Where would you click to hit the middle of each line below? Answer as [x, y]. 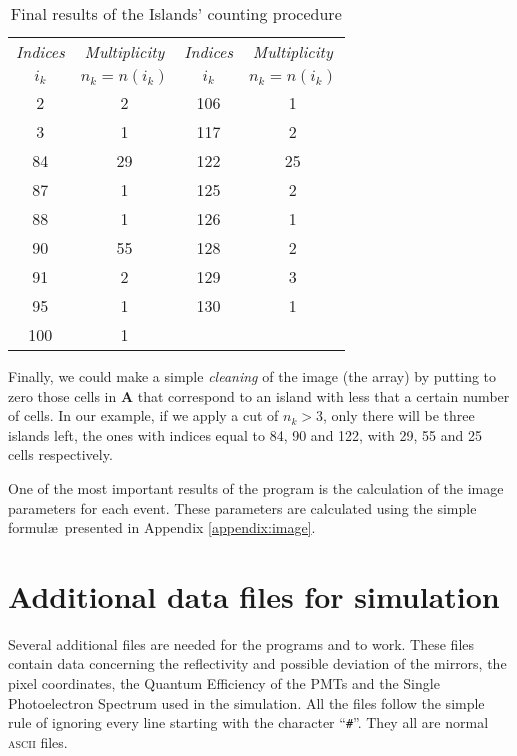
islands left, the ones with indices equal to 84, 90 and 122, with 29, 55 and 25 [245, 434]
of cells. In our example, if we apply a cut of [143, 415]
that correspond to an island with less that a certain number [323, 395]
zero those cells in [62, 395]
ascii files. [38, 741]
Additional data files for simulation [254, 595]
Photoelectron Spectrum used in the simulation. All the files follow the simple [246, 702]
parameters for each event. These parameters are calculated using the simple [242, 507]
